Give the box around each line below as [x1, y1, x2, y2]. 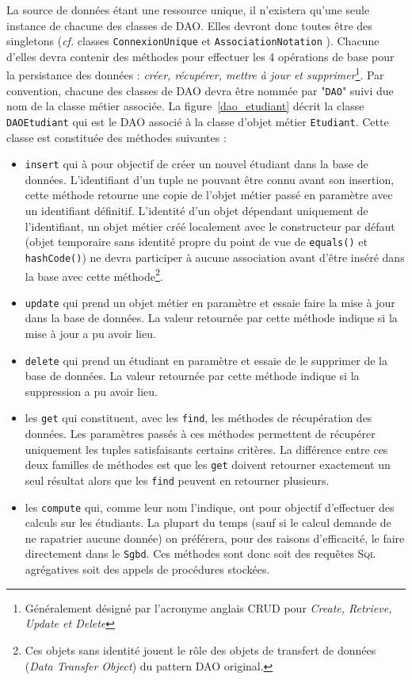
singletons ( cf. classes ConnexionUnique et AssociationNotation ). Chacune [6, 33, 380, 49]
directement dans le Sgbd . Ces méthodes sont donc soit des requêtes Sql [25, 545, 376, 562]
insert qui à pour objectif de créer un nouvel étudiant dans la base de [25, 156, 368, 172]
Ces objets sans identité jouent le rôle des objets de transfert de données [25, 641, 376, 658]
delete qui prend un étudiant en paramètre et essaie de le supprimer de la [25, 352, 387, 368]
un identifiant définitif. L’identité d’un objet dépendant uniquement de [25, 202, 368, 219]
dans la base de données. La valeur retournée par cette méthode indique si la [25, 309, 398, 326]
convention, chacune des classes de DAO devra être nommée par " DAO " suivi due [6, 82, 394, 98]
